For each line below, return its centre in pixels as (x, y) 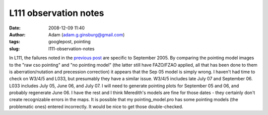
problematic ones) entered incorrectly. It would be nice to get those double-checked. (96, 107)
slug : (14, 49)
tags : (15, 42)
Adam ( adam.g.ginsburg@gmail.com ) (87, 34)
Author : (17, 34)
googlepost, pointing (69, 42)
